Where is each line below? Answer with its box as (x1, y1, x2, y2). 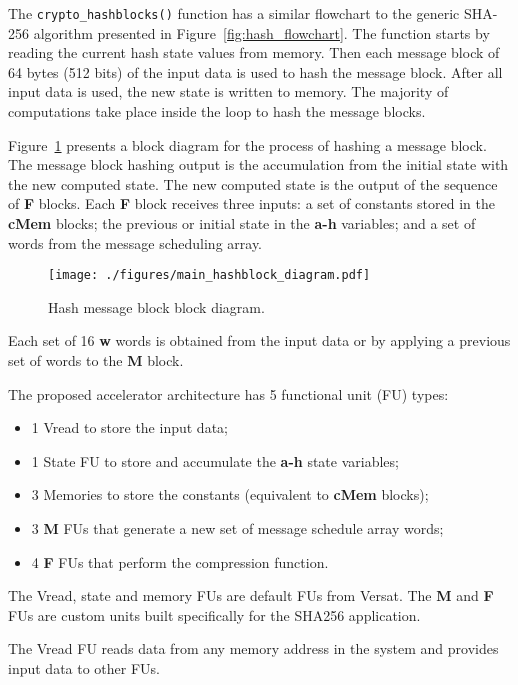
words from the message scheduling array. (8, 232, 263, 253)
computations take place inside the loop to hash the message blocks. (8, 101, 426, 122)
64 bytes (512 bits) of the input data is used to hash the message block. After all (8, 61, 503, 82)
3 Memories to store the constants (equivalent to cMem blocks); (31, 484, 429, 505)
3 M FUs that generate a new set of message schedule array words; (31, 518, 444, 538)
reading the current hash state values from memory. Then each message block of (8, 42, 500, 63)
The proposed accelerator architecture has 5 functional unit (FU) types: (8, 383, 449, 404)
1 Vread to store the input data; (31, 417, 228, 438)
